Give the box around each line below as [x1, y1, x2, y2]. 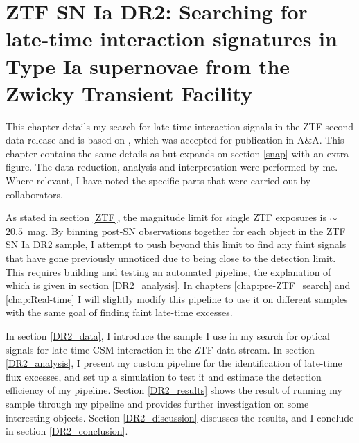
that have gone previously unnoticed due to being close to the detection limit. [6, 251, 336, 266]
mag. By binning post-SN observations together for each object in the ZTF [27, 223, 346, 238]
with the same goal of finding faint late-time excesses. [6, 305, 233, 320]
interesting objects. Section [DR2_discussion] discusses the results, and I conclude [6, 410, 354, 424]
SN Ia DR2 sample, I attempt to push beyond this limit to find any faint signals [6, 237, 347, 252]
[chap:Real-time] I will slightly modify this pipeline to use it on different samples [6, 291, 348, 306]
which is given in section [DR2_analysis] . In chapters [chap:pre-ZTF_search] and [6, 278, 351, 293]
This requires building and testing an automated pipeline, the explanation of [6, 264, 331, 279]
